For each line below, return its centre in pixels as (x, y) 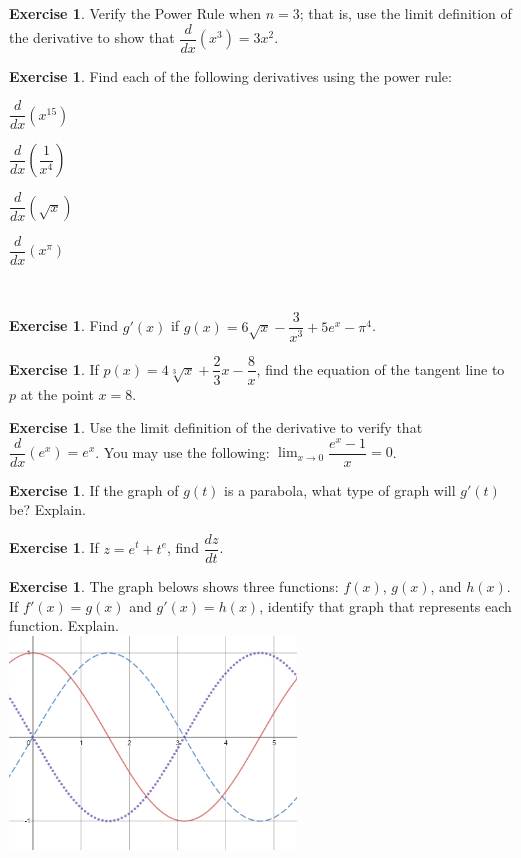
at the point (57, 393)
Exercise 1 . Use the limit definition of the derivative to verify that (216, 427)
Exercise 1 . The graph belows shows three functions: (174, 586)
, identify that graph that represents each (385, 605)
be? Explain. (47, 509)
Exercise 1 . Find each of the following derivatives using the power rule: (230, 75)
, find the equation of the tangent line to (380, 368)
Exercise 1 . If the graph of (94, 489)
